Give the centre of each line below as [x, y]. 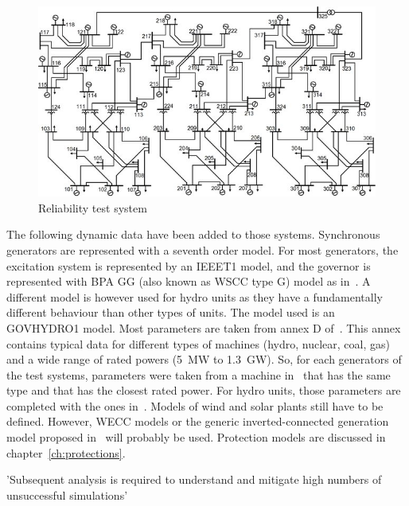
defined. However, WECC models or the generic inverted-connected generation [198, 421]
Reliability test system [93, 207]
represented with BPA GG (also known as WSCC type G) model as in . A [189, 281]
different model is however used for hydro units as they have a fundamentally [195, 296]
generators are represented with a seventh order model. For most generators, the [203, 249]
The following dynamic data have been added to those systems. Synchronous [193, 234]
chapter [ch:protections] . [66, 452]
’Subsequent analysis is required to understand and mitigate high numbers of [194, 479]
